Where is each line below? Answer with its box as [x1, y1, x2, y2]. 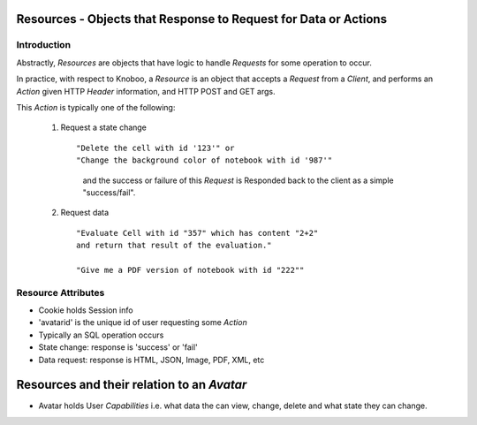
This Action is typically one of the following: [16, 102, 176, 112]
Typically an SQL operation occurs [38, 330, 164, 340]
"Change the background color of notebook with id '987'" [76, 156, 333, 165]
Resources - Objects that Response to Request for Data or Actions [16, 11, 388, 27]
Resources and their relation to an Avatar [16, 377, 247, 392]
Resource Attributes [16, 286, 105, 299]
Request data [60, 208, 110, 218]
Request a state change [60, 122, 148, 133]
